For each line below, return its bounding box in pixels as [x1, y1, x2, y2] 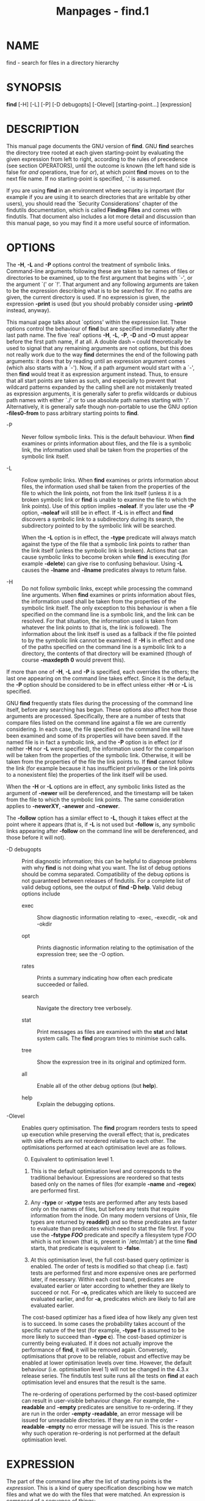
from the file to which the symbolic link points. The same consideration [6, 796, 185, 803]
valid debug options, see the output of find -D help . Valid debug [21, 883, 183, 891]
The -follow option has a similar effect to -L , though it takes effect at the [6, 814, 189, 822]
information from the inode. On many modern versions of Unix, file [30, 1211, 198, 1219]
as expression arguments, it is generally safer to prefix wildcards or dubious [6, 390, 197, 397]
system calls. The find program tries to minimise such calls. [37, 1035, 187, 1042]
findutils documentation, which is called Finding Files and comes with [6, 206, 182, 214]
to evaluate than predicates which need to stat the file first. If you [30, 1224, 195, 1232]
